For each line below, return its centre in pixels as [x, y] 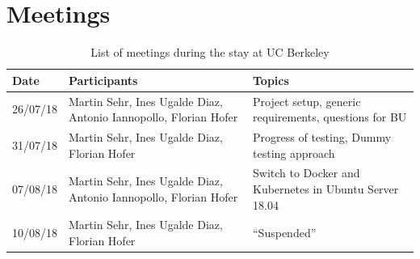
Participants [103, 80]
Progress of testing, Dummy [322, 137]
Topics [271, 80]
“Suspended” [285, 233]
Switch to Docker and [307, 173]
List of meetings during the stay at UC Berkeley [210, 52]
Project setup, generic [307, 101]
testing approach [294, 153]
